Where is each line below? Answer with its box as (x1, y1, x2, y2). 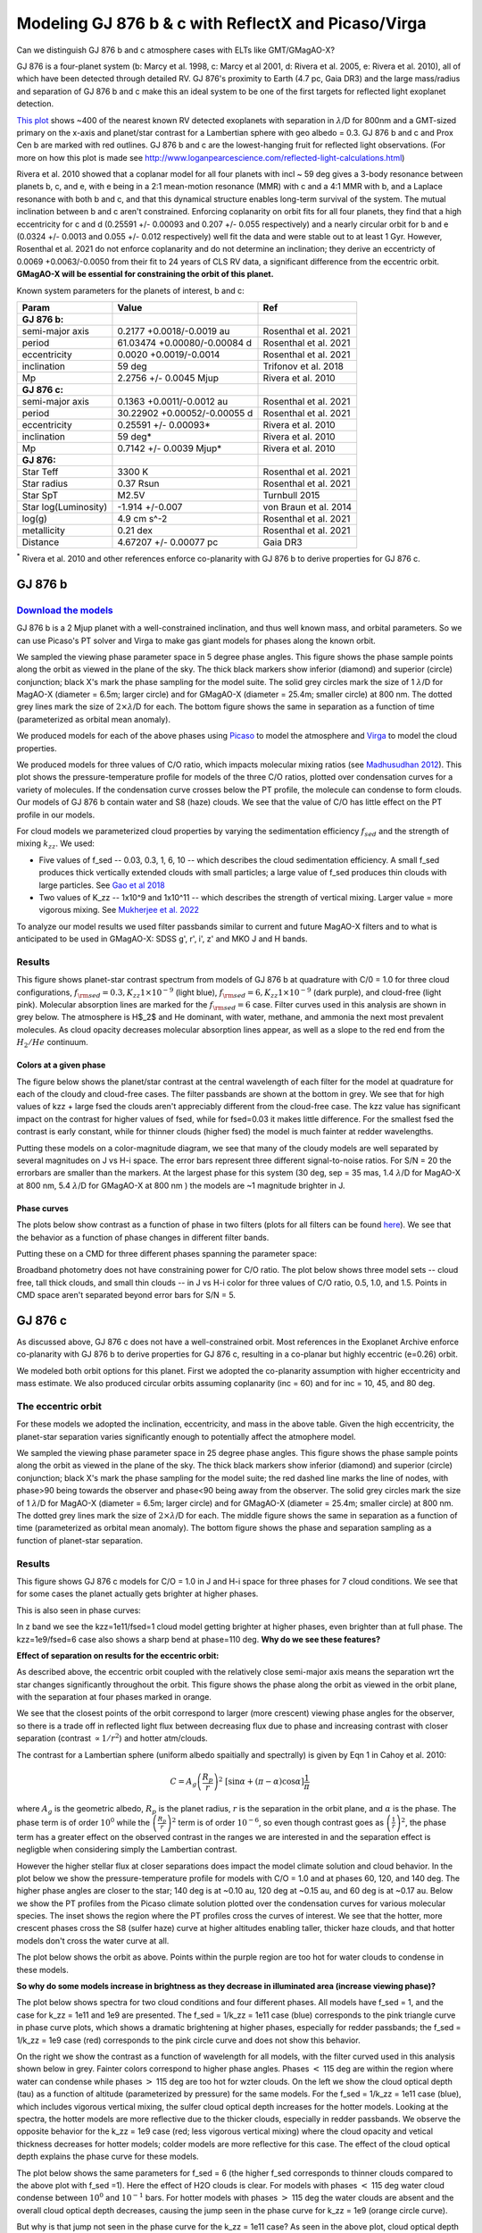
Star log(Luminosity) (21, 500, 108, 513)
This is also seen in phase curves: (16, 1604, 142, 1616)
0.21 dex (117, 523, 154, 536)
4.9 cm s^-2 (117, 512, 168, 524)
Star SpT (21, 489, 58, 501)
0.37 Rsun (117, 477, 160, 489)
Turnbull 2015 (262, 489, 320, 501)
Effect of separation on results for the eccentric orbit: (16, 1650, 220, 1660)
